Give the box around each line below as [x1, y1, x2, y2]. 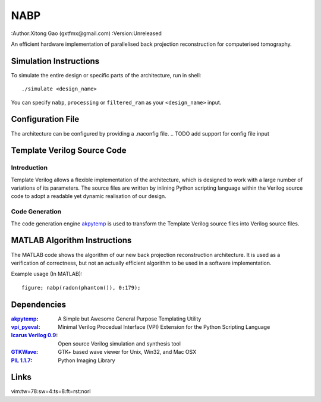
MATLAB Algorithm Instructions [11, 235, 132, 246]
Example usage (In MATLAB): [11, 271, 83, 278]
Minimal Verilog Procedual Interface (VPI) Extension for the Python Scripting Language [58, 323, 270, 330]
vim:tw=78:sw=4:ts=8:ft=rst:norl [11, 388, 91, 395]
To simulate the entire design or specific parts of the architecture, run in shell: [11, 71, 202, 78]
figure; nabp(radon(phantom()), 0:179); [21, 284, 141, 291]
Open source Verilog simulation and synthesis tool [58, 340, 181, 347]
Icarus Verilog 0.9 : [11, 332, 58, 339]
